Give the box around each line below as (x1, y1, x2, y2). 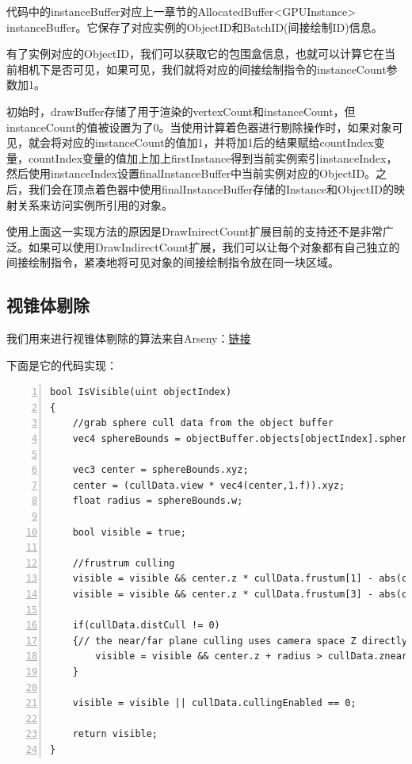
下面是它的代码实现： (6, 356, 117, 373)
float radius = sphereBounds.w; (72, 495, 243, 507)
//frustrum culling (72, 557, 175, 569)
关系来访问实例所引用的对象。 (17, 196, 173, 213)
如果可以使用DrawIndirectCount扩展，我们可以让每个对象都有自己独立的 (28, 238, 400, 255)
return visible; (72, 728, 158, 740)
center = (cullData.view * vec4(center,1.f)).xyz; (72, 479, 345, 491)
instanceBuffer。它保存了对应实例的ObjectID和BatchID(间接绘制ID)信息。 (6, 18, 383, 35)
